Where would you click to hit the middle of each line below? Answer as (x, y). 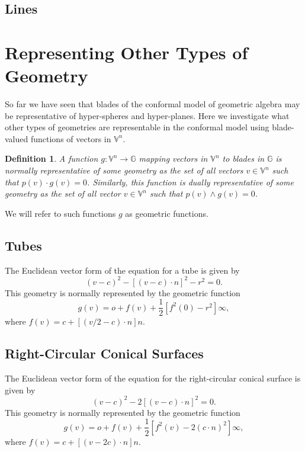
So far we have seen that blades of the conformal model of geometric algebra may (152, 104)
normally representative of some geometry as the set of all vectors (124, 170)
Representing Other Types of (126, 52)
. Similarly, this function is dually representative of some (190, 182)
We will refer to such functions (60, 213)
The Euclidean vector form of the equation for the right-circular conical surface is (153, 378)
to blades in (243, 158)
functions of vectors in (71, 138)
